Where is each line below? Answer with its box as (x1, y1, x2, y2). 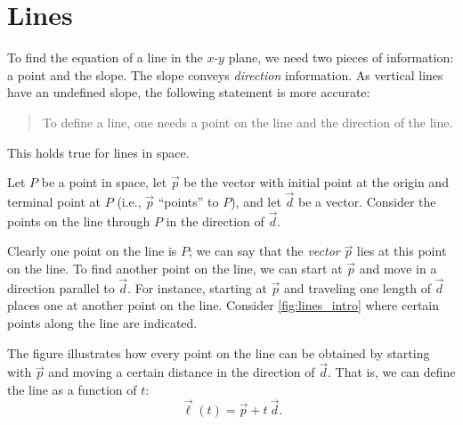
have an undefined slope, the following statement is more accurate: (7, 83, 370, 102)
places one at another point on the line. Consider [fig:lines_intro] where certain (7, 296, 440, 315)
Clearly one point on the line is (7, 241, 177, 260)
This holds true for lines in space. (7, 143, 190, 161)
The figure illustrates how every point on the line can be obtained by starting (7, 343, 430, 362)
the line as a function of (7, 380, 137, 398)
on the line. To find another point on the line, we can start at (7, 258, 343, 277)
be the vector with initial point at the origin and (183, 173, 449, 192)
